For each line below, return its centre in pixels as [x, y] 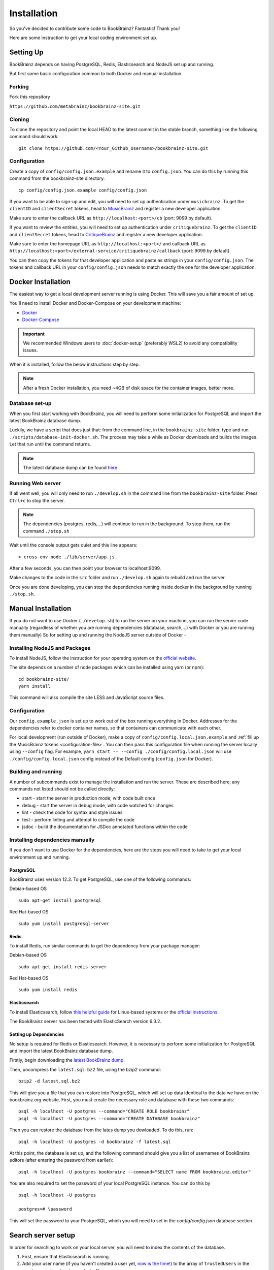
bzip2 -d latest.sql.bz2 [49, 1081]
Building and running [36, 772]
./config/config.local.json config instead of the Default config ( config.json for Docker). [111, 758]
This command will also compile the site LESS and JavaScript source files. [87, 697]
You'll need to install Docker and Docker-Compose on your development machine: [95, 303]
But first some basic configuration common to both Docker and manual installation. [96, 74]
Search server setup [42, 1235]
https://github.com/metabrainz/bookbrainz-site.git [75, 106]
